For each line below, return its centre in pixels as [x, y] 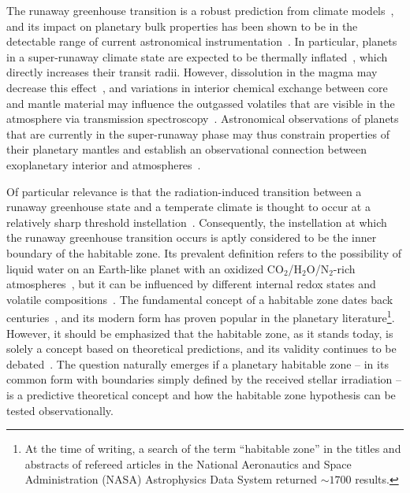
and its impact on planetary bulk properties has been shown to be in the [182, 26]
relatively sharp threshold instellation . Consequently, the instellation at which [197, 222]
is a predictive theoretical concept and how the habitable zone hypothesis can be [201, 394]
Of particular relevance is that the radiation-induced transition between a [184, 191]
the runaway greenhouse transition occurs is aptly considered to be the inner [192, 237]
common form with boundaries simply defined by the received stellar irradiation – [204, 379]
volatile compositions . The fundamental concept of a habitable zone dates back [200, 299]
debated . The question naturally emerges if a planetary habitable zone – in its [198, 363]
